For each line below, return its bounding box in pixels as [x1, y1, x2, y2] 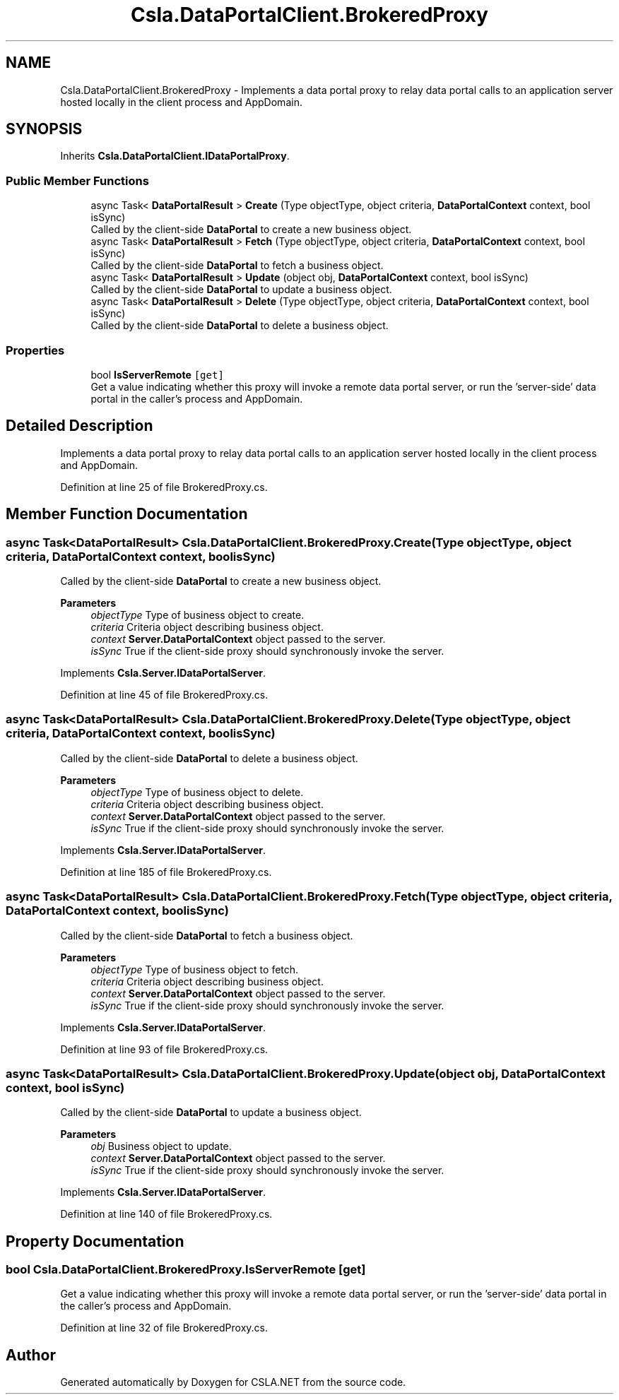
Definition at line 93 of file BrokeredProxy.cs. [60, 1043, 269, 1055]
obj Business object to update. [90, 1140, 232, 1153]
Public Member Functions [6, 173, 149, 188]
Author [6, 1346, 56, 1364]
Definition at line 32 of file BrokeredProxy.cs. [60, 1322, 269, 1334]
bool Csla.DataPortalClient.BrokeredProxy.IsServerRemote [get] [6, 1262, 366, 1277]
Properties [6, 343, 65, 357]
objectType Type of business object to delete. [90, 785, 304, 798]
